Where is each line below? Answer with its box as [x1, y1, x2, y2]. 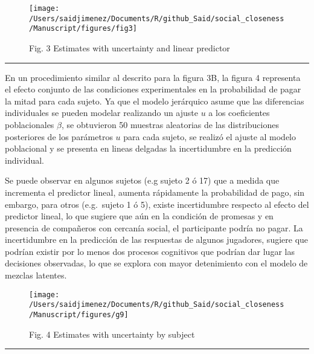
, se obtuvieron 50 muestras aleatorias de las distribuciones [61, 118, 279, 130]
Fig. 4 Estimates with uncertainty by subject [29, 327, 195, 340]
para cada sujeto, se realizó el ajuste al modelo [123, 130, 296, 143]
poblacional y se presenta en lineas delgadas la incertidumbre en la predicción [5, 142, 292, 155]
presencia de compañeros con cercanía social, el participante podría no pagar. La [5, 221, 303, 234]
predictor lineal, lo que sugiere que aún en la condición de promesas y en [5, 210, 274, 222]
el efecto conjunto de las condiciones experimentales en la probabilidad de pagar [5, 83, 301, 95]
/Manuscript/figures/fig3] [29, 24, 137, 33]
